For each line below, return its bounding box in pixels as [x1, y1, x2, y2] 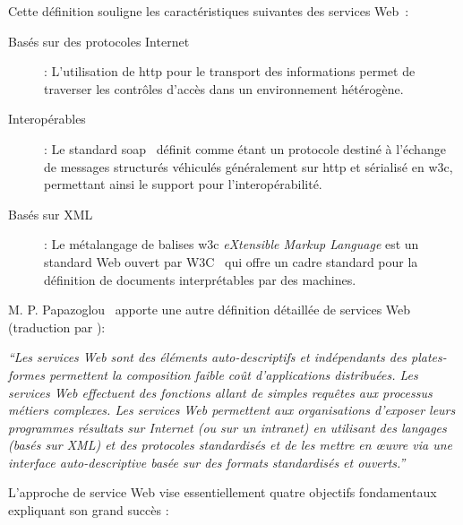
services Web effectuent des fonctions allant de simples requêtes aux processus [8, 383, 433, 401]
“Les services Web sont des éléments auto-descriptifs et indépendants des [8, 348, 407, 366]
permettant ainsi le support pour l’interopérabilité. [44, 175, 322, 194]
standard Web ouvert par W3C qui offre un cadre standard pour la [44, 252, 418, 271]
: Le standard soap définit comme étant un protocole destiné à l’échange [44, 139, 446, 158]
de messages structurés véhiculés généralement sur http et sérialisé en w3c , [44, 157, 453, 176]
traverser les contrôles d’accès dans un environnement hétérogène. [44, 79, 404, 98]
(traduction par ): [8, 317, 106, 336]
